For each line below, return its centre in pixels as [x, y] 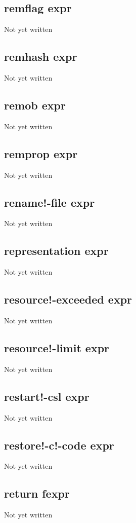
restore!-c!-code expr [59, 445]
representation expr [56, 251]
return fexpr [37, 493]
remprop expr [41, 153]
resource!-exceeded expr [68, 299]
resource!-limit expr [57, 347]
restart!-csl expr [47, 396]
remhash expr [41, 57]
